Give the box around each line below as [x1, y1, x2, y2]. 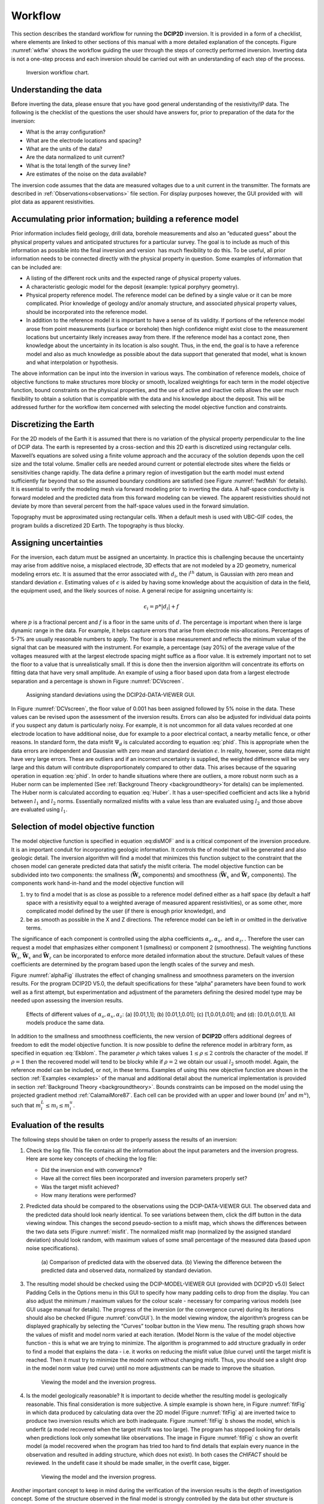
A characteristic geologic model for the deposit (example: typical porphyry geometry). [26, 283, 239, 290]
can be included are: [11, 264, 62, 271]
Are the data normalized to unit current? [26, 153, 125, 161]
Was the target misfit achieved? [41, 1183, 119, 1191]
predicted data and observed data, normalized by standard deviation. [41, 1267, 212, 1274]
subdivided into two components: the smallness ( [11, 871, 133, 878]
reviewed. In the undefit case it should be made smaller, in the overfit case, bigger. [26, 1459, 230, 1467]
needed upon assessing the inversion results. [11, 997, 124, 1004]
